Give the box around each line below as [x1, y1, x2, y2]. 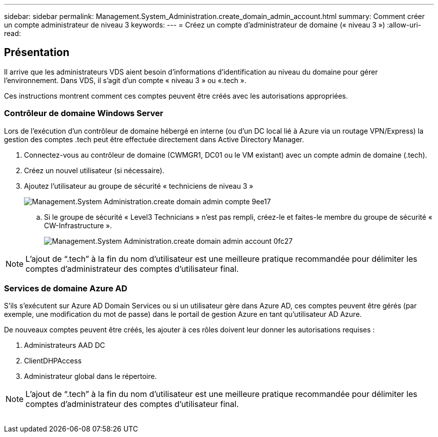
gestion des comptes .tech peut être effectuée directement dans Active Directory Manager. [4, 135, 304, 144]
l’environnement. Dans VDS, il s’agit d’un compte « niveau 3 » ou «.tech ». [4, 76, 246, 85]
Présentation [4, 46, 69, 59]
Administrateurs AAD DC [24, 341, 105, 350]
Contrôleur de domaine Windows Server [4, 108, 163, 119]
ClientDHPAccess [24, 356, 82, 365]
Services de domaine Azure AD [4, 283, 127, 293]
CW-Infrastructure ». [44, 221, 112, 230]
